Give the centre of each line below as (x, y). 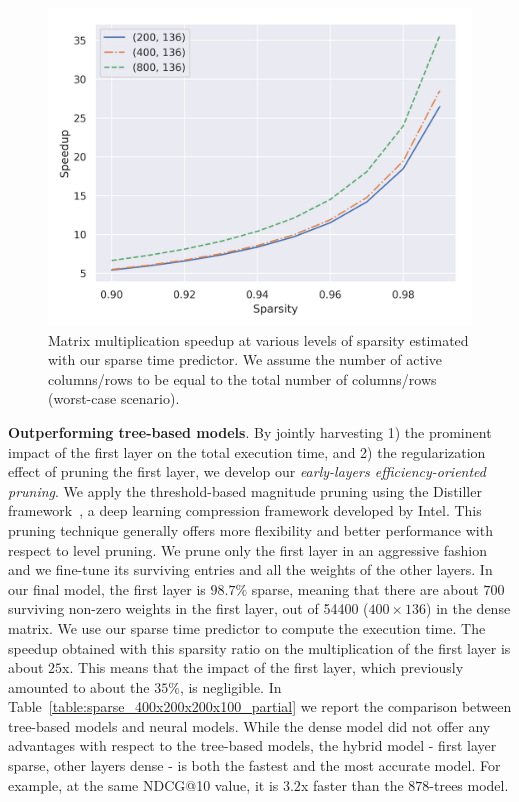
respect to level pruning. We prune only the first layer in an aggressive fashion (247, 549)
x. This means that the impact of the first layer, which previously (263, 667)
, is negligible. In (230, 686)
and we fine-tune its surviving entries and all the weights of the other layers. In (250, 569)
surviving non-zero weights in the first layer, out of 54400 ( (188, 608)
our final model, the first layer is (107, 588)
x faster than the (352, 784)
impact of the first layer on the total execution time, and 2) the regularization (247, 451)
